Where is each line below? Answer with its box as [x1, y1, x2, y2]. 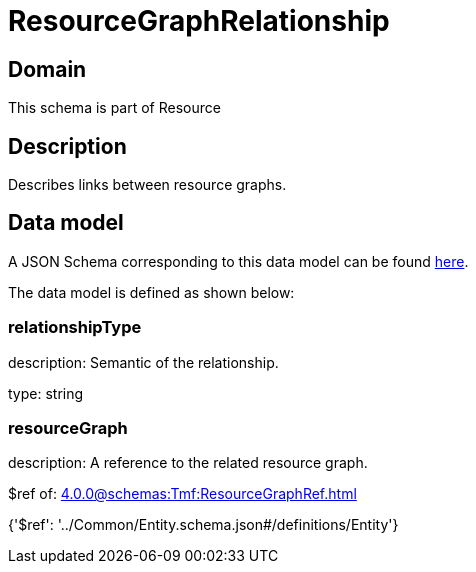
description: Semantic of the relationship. [8, 353, 279, 371]
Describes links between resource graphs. [8, 176, 287, 194]
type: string [8, 384, 84, 402]
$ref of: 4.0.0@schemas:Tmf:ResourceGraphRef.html [8, 485, 357, 503]
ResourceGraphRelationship [8, 4, 390, 38]
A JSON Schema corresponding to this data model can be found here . [8, 252, 469, 270]
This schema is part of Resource [8, 99, 221, 117]
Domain [8, 56, 87, 82]
